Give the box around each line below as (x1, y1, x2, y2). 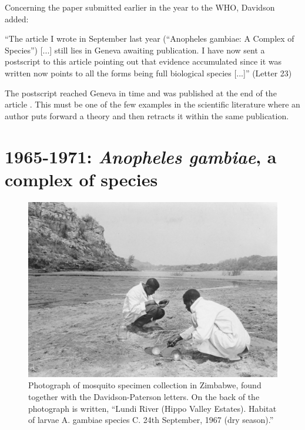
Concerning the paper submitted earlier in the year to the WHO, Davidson (5, 1, 275, 13)
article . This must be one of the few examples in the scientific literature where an (5, 98, 300, 110)
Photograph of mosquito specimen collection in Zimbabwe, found (28, 379, 262, 391)
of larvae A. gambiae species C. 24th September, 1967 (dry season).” (28, 414, 274, 426)
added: (5, 12, 29, 25)
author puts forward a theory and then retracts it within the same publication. (5, 109, 289, 122)
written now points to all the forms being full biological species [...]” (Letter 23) (5, 66, 292, 79)
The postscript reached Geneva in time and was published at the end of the (5, 86, 277, 99)
